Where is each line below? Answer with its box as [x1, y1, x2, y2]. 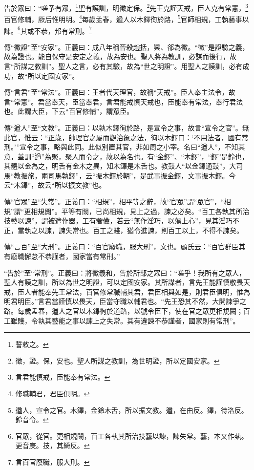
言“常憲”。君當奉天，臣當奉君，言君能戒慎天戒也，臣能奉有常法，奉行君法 [4, 96, 243, 107]
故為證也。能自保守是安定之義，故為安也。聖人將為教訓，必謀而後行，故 [4, 51, 236, 62]
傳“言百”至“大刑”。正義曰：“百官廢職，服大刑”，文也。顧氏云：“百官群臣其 [4, 241, 246, 252]
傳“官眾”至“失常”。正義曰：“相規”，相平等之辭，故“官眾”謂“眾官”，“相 [4, 196, 231, 207]
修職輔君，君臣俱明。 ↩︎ [15, 388, 90, 398]
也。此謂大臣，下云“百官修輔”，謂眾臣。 [4, 106, 134, 116]
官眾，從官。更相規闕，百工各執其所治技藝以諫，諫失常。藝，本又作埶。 [15, 430, 248, 441]
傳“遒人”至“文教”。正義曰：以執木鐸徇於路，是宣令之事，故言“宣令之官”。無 [4, 122, 249, 132]
